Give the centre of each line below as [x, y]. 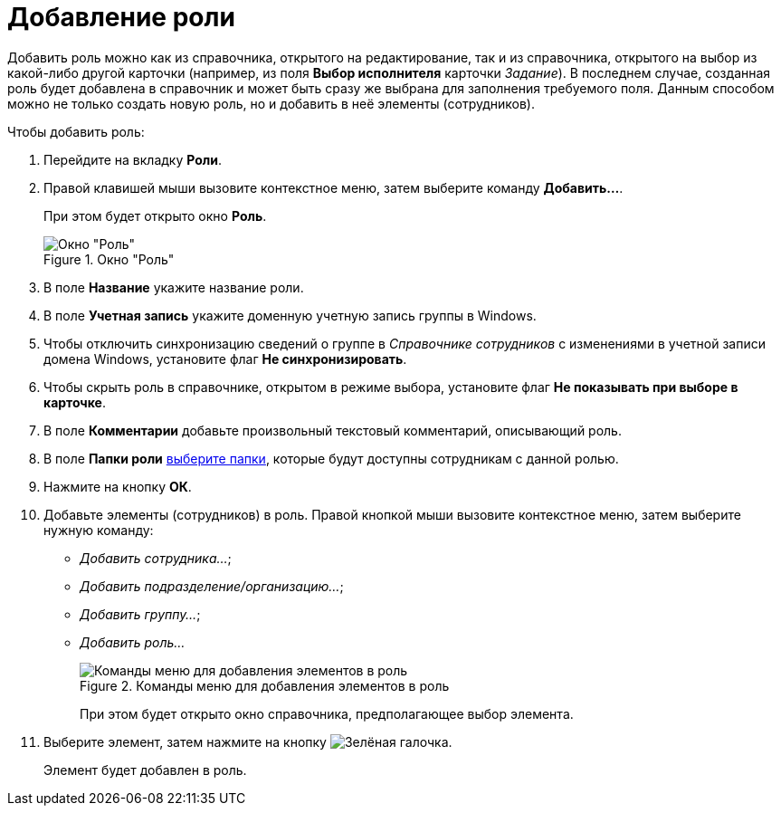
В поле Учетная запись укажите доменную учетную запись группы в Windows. [290, 315]
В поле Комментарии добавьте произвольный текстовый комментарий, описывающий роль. [333, 430]
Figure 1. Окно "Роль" [109, 259]
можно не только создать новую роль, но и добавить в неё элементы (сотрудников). [271, 103]
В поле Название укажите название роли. [174, 287]
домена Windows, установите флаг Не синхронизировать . [225, 359]
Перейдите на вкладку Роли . [133, 159]
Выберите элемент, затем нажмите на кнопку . [248, 741]
